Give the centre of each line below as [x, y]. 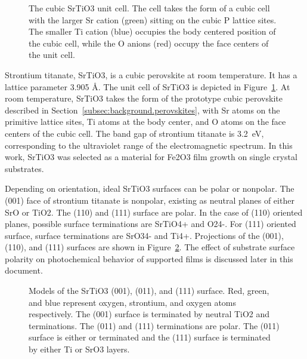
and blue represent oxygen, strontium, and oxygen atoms [133, 302]
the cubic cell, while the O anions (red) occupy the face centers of [149, 43]
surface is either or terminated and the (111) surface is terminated [150, 337]
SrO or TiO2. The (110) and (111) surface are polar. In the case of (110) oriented [154, 212]
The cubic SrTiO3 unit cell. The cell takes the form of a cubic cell [149, 8]
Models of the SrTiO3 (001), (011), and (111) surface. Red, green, [149, 291]
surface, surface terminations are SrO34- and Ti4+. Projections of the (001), [144, 235]
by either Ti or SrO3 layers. [79, 349]
